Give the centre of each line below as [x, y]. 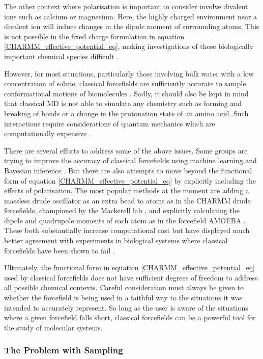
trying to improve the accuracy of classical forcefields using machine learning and [130, 160]
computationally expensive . [48, 133]
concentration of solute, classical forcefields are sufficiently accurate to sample [125, 83]
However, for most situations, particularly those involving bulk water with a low [129, 73]
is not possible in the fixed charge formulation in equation [94, 36]
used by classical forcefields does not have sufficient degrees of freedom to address [131, 277]
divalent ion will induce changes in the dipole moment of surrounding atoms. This [132, 26]
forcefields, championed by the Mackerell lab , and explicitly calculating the [122, 210]
